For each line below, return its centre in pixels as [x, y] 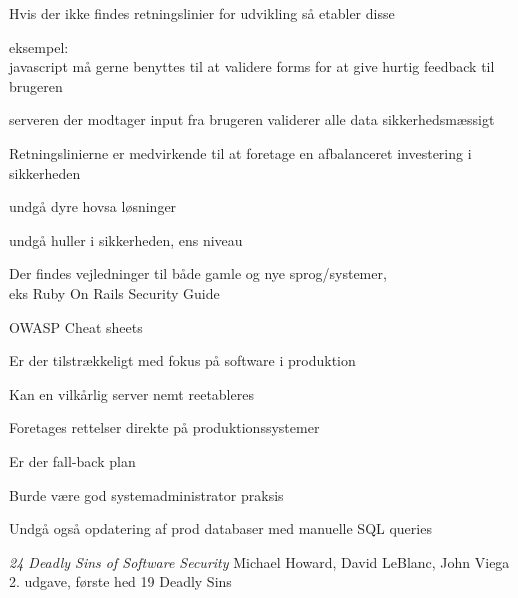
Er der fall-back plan [72, 460]
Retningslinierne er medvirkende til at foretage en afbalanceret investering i [240, 152]
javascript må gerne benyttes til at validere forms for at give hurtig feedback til [252, 66]
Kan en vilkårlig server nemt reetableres [131, 393]
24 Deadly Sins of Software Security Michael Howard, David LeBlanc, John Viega [259, 561]
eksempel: [39, 46]
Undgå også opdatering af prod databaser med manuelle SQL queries [220, 528]
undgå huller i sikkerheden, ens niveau [126, 239]
